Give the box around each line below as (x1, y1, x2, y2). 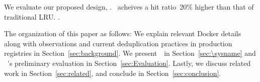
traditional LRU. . (4, 11, 60, 22)
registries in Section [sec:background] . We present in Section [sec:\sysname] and (4, 48, 256, 58)
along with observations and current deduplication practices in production (4, 38, 232, 48)
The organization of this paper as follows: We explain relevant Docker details (4, 28, 241, 39)
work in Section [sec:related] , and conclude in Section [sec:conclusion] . (4, 67, 221, 78)
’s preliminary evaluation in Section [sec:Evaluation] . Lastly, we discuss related (7, 57, 251, 68)
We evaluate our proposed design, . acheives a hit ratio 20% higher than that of (4, 2, 254, 12)
